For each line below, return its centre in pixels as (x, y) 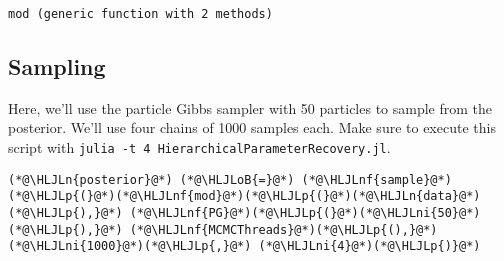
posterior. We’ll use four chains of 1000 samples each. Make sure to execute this (252, 127)
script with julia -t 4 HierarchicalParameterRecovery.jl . (199, 147)
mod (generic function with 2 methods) (140, 14)
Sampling (57, 66)
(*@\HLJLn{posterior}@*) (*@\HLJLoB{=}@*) (151, 179)
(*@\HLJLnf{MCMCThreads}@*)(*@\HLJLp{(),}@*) (283, 229)
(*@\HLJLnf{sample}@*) (376, 179)
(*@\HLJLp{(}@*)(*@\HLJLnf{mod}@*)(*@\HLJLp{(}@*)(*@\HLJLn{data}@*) (244, 196)
